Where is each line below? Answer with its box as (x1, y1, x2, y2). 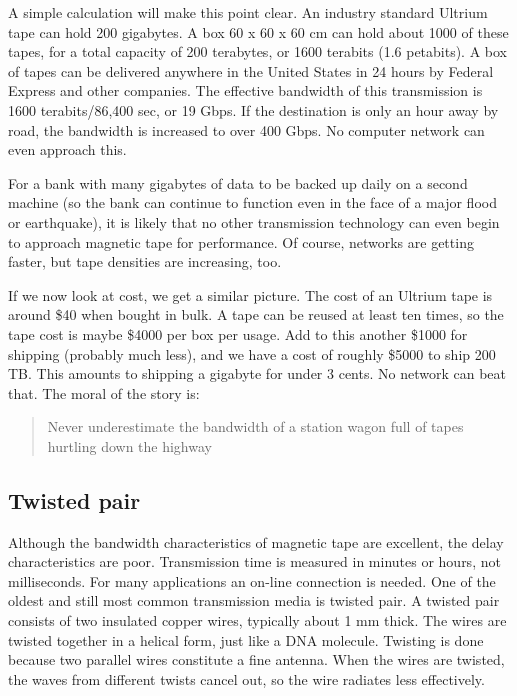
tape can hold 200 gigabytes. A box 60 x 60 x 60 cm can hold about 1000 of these (8, 21, 509, 42)
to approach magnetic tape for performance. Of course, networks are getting (8, 231, 474, 252)
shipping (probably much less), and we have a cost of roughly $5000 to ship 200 (8, 343, 496, 364)
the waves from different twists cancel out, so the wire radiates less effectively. (8, 668, 485, 689)
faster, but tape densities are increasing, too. (8, 251, 282, 272)
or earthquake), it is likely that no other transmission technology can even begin (8, 211, 500, 232)
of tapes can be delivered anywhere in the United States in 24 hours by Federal (8, 60, 494, 81)
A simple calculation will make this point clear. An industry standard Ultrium (8, 2, 488, 22)
